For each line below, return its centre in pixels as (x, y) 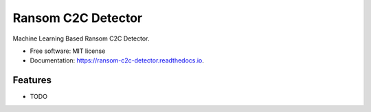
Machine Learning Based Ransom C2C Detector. (81, 38)
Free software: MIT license (68, 51)
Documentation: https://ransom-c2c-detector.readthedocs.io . (117, 60)
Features (32, 80)
